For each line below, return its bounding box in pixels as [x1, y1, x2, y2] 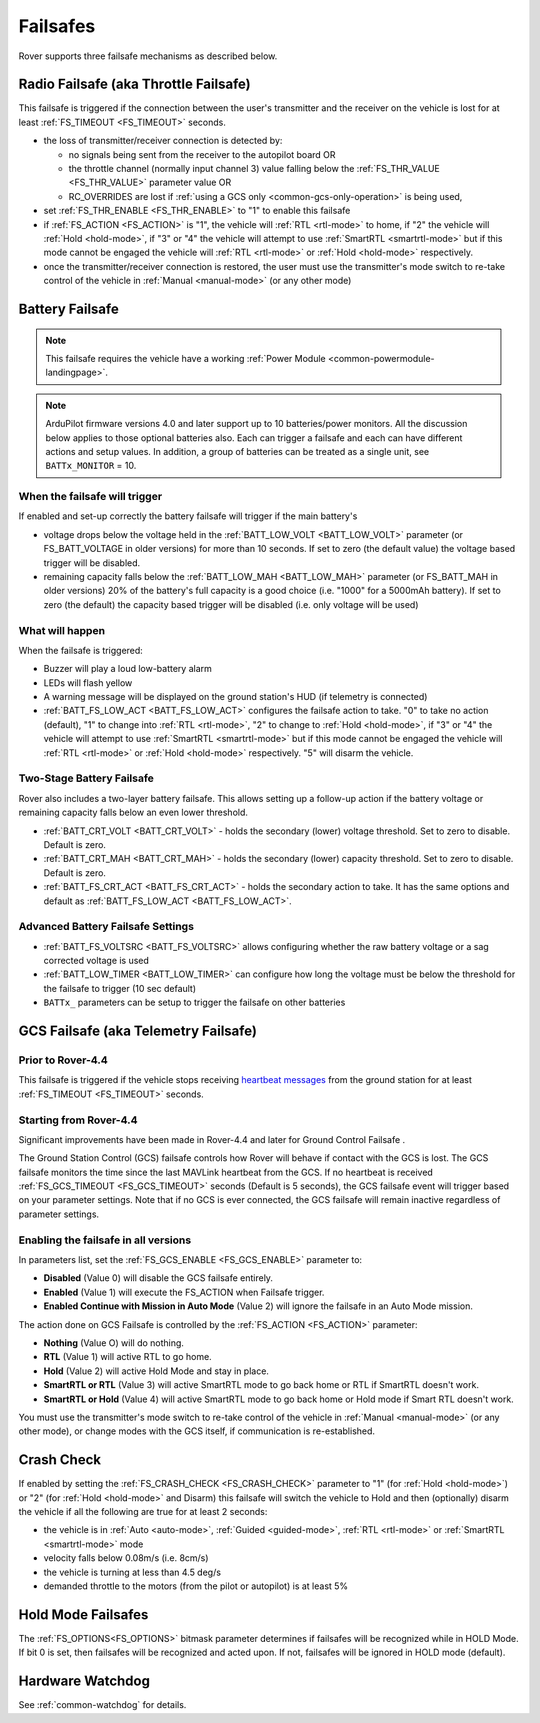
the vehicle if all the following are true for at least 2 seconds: [18, 1505, 268, 1517]
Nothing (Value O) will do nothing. [43, 1336, 185, 1349]
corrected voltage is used [43, 955, 150, 967]
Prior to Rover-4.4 [18, 1053, 109, 1067]
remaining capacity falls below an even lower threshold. [18, 806, 249, 819]
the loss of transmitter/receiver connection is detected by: [43, 135, 283, 147]
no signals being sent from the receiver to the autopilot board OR [68, 148, 336, 160]
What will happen [18, 623, 105, 637]
